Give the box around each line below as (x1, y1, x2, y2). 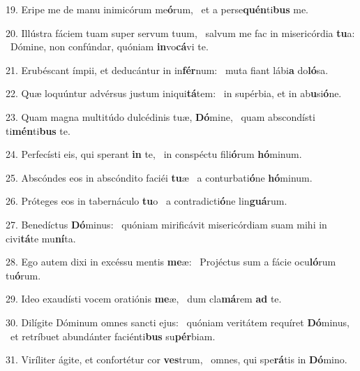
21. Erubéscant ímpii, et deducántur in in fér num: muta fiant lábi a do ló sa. (6, 62, 329, 77)
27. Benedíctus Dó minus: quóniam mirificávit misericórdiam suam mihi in (6, 217, 327, 231)
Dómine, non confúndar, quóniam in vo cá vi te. (10, 39, 209, 54)
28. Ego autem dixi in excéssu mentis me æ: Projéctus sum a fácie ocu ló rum (6, 254, 336, 269)
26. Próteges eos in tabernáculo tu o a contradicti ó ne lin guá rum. (6, 194, 287, 208)
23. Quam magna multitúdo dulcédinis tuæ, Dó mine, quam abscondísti (6, 109, 315, 124)
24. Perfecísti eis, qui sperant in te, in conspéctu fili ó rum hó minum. (6, 147, 302, 161)
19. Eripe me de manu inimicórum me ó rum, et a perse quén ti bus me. (6, 2, 309, 16)
